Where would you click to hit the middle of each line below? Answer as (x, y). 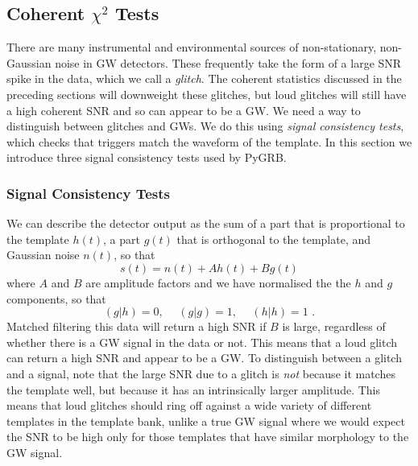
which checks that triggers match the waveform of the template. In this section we (209, 141)
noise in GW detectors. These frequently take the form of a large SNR (228, 62)
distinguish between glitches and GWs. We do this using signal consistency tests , (205, 126)
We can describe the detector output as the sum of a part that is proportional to (206, 223)
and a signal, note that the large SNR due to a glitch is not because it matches (201, 373)
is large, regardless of (334, 326)
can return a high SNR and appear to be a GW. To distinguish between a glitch (204, 358)
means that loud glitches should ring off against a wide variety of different (189, 405)
